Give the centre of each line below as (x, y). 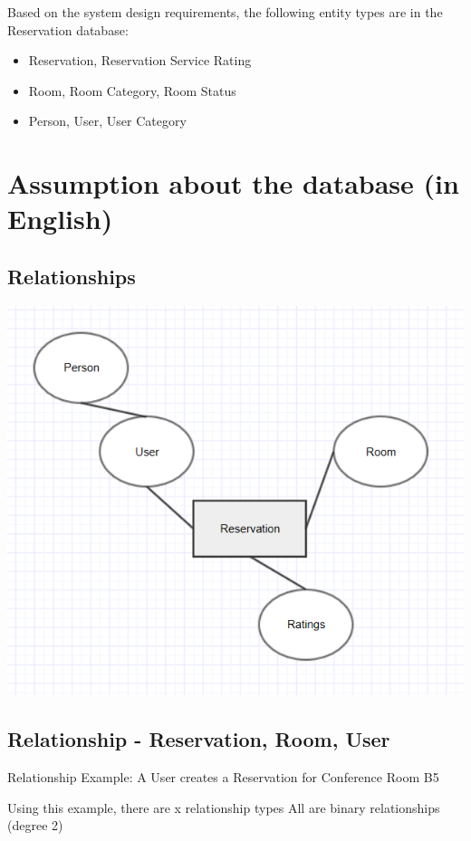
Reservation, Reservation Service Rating (140, 60)
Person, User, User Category (107, 121)
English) (60, 219)
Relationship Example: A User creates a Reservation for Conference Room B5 (223, 777)
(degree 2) (35, 825)
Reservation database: (68, 29)
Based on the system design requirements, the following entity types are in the (225, 12)
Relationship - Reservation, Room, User (199, 739)
